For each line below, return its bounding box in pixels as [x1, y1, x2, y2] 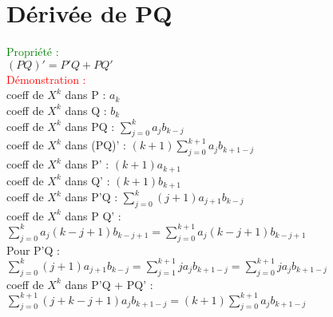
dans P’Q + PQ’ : [65, 275, 153, 292]
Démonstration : [6, 70, 86, 87]
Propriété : [6, 43, 59, 60]
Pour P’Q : [6, 241, 60, 258]
